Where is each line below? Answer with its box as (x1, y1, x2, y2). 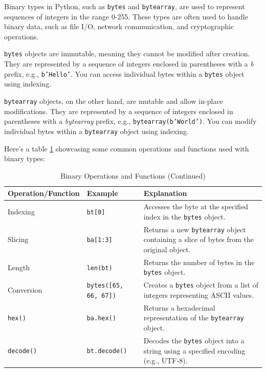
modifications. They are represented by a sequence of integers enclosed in (4, 105, 233, 116)
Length (8, 261, 30, 272)
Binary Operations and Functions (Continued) (60, 170, 206, 181)
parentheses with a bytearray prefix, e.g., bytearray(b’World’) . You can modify (4, 116, 257, 126)
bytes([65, (86, 282, 124, 290)
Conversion (8, 285, 42, 295)
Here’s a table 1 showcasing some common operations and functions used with (4, 143, 249, 154)
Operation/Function (8, 188, 80, 199)
